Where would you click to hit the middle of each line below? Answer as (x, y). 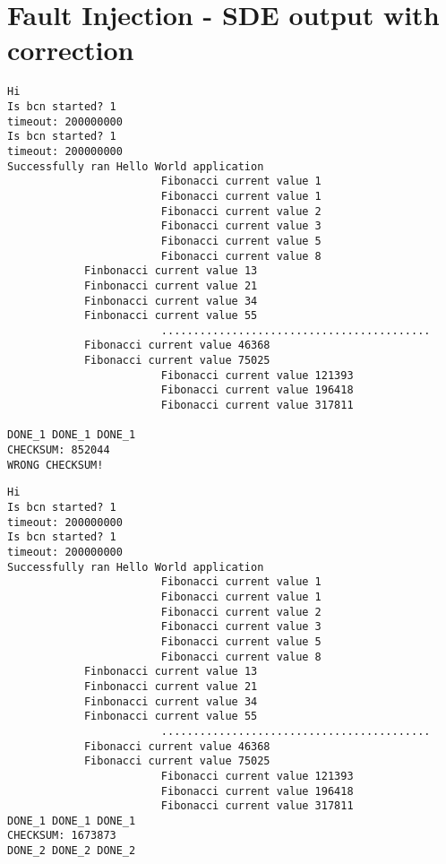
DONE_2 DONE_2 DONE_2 (72, 851)
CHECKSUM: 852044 (59, 450)
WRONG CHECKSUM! (56, 465)
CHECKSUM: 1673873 (62, 836)
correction (71, 50)
